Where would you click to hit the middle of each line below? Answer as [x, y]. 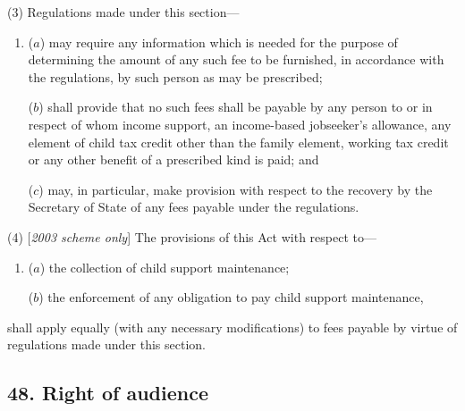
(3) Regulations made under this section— [123, 12]
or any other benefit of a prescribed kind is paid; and [173, 159]
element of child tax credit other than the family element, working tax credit [238, 142]
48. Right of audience [108, 393]
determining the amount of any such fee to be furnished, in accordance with [236, 59]
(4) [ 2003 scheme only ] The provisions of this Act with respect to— [192, 236]
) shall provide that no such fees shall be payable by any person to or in [236, 107]
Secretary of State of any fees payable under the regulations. [194, 207]
